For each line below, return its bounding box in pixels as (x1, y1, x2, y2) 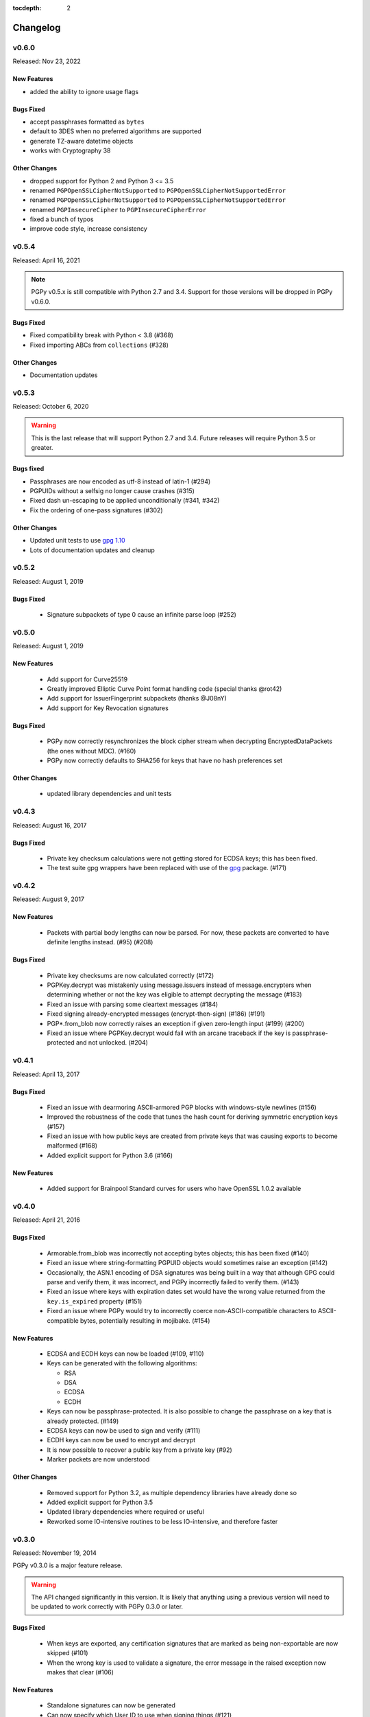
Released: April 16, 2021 (12, 256, 80, 264)
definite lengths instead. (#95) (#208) (47, 938, 153, 946)
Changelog (12, 21, 61, 34)
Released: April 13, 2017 (12, 1070, 80, 1078)
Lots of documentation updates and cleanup (29, 546, 156, 554)
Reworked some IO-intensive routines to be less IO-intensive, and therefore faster (47, 1517, 278, 1525)
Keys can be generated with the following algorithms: (47, 1359, 198, 1367)
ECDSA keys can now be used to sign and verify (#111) (47, 1426, 201, 1435)
